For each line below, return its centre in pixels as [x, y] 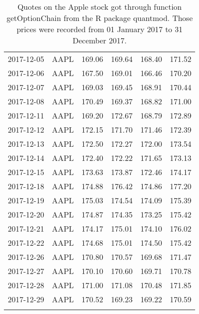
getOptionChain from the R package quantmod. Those [99, 18]
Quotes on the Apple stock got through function [99, 7]
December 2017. [100, 40]
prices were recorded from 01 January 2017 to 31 [100, 29]
